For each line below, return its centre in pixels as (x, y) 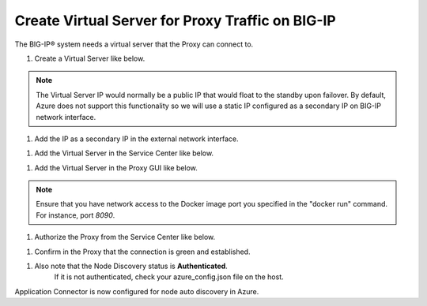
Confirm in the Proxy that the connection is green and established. (142, 252)
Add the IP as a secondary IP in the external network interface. (136, 139)
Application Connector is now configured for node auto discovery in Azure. (137, 291)
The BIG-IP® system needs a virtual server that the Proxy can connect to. (134, 44)
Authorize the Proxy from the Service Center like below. (125, 237)
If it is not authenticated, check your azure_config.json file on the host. (169, 277)
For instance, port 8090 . (76, 215)
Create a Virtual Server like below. (90, 58)
